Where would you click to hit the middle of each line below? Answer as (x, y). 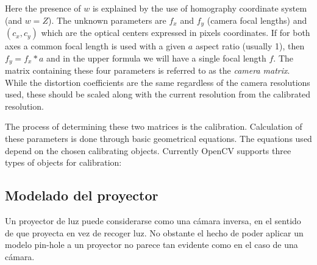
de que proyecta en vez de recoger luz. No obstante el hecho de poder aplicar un (154, 232)
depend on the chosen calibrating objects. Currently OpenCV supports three (148, 150)
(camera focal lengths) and (257, 20)
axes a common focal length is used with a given (95, 46)
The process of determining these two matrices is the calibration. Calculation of (154, 126)
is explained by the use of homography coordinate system (200, 8)
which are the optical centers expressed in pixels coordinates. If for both (176, 33)
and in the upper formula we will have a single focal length (156, 58)
